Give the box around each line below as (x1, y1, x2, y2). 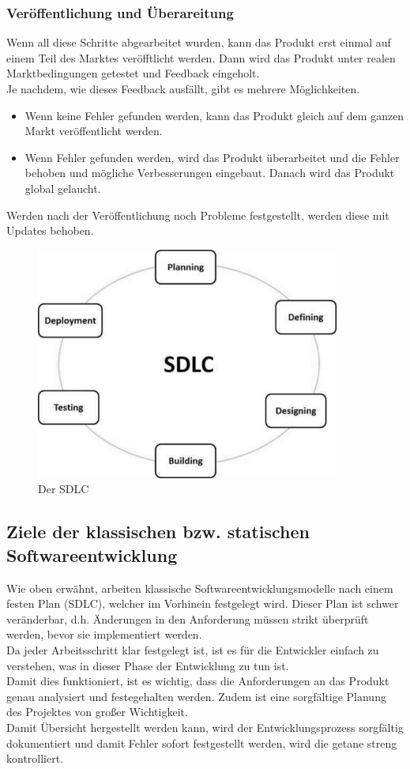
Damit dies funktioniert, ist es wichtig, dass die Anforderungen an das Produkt (6, 673, 389, 689)
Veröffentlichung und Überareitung (6, 2, 234, 22)
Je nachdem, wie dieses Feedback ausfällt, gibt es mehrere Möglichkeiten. (6, 81, 360, 96)
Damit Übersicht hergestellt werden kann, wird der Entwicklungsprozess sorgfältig (6, 718, 404, 735)
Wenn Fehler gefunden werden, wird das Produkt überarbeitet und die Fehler (24, 149, 400, 165)
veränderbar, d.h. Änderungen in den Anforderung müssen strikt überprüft (6, 610, 369, 627)
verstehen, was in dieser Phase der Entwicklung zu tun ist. (6, 657, 289, 673)
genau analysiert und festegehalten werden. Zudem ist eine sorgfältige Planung (6, 688, 386, 704)
